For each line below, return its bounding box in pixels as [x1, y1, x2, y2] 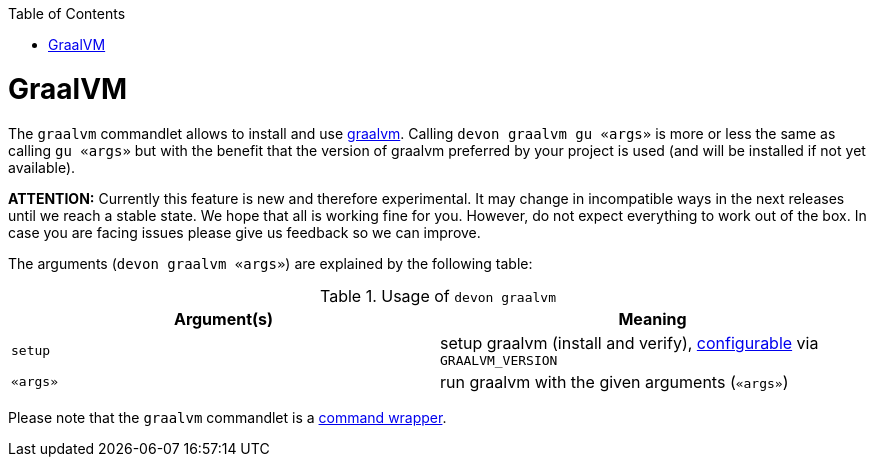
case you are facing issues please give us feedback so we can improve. [8, 223, 481, 241]
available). [8, 158, 76, 176]
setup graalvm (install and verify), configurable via [440, 332, 819, 353]
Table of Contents [8, 5, 126, 22]
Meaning [618, 308, 687, 329]
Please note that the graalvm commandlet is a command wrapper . [8, 408, 447, 426]
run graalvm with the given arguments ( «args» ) [440, 371, 789, 392]
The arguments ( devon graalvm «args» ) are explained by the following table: [8, 254, 533, 272]
